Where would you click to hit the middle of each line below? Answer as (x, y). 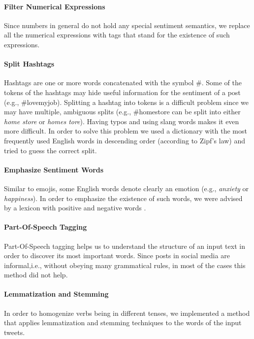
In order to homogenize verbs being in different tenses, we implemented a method (127, 313)
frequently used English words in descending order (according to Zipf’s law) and (125, 140)
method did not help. (36, 275)
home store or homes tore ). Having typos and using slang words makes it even (122, 121)
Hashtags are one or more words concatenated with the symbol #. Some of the (123, 83)
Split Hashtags (29, 64)
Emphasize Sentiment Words (54, 169)
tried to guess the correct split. (50, 150)
